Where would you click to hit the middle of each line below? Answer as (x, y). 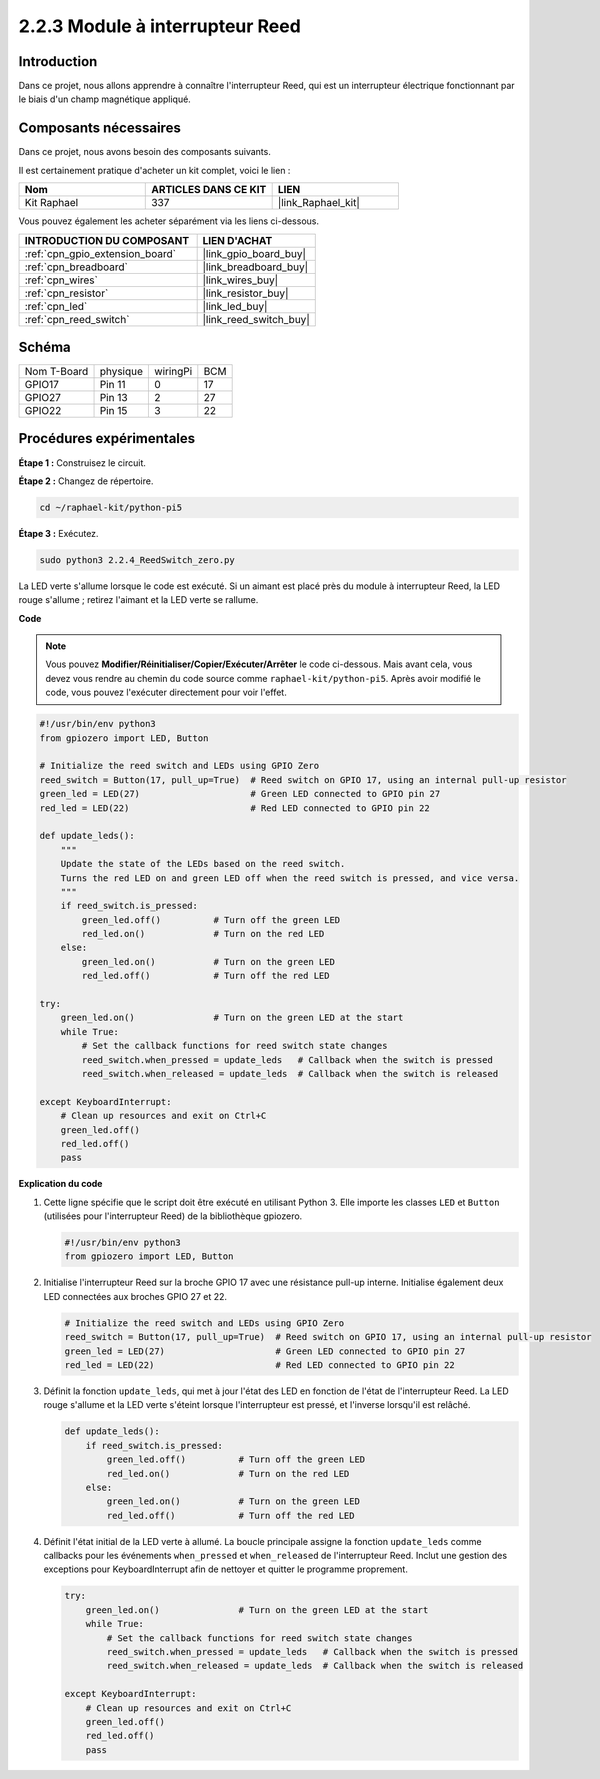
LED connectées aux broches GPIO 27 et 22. (135, 1296)
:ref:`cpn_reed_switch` (77, 319)
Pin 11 (112, 385)
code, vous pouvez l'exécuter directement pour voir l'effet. (166, 692)
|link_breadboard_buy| (255, 267)
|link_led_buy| (235, 306)
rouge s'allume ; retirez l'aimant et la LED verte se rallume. (138, 600)
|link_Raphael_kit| (318, 203)
